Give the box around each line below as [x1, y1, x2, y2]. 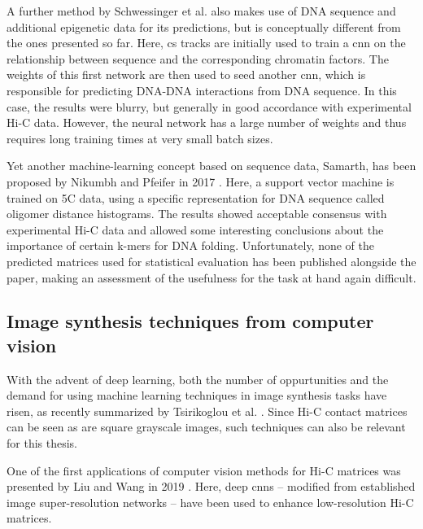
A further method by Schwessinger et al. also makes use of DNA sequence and [7, 2, 396, 19]
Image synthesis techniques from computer [7, 308, 374, 334]
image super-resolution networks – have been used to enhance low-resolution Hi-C [7, 493, 414, 510]
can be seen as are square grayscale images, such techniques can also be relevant [7, 418, 406, 435]
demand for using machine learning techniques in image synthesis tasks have [7, 387, 387, 404]
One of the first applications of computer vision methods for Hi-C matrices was [7, 461, 401, 479]
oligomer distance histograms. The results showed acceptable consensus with [7, 205, 387, 222]
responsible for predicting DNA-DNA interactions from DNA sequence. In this [7, 81, 397, 98]
